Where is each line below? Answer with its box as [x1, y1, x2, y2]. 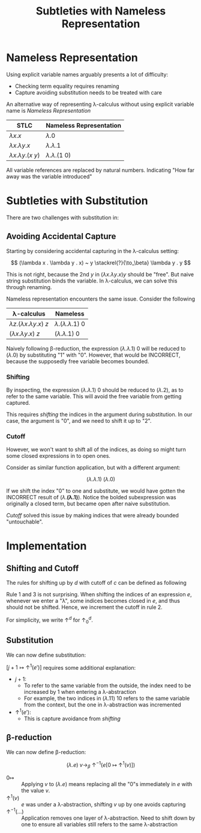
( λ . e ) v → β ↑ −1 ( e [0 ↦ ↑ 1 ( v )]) [66, 760, 136, 770]
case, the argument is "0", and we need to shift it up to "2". [6, 417, 152, 424]
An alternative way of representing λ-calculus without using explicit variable [6, 101, 194, 108]
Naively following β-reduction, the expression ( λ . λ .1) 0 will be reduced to [6, 345, 186, 352]
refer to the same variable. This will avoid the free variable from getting [6, 393, 182, 400]
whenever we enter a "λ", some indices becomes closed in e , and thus [6, 597, 180, 605]
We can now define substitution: [6, 651, 86, 658]
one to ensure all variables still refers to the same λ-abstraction [21, 821, 178, 828]
